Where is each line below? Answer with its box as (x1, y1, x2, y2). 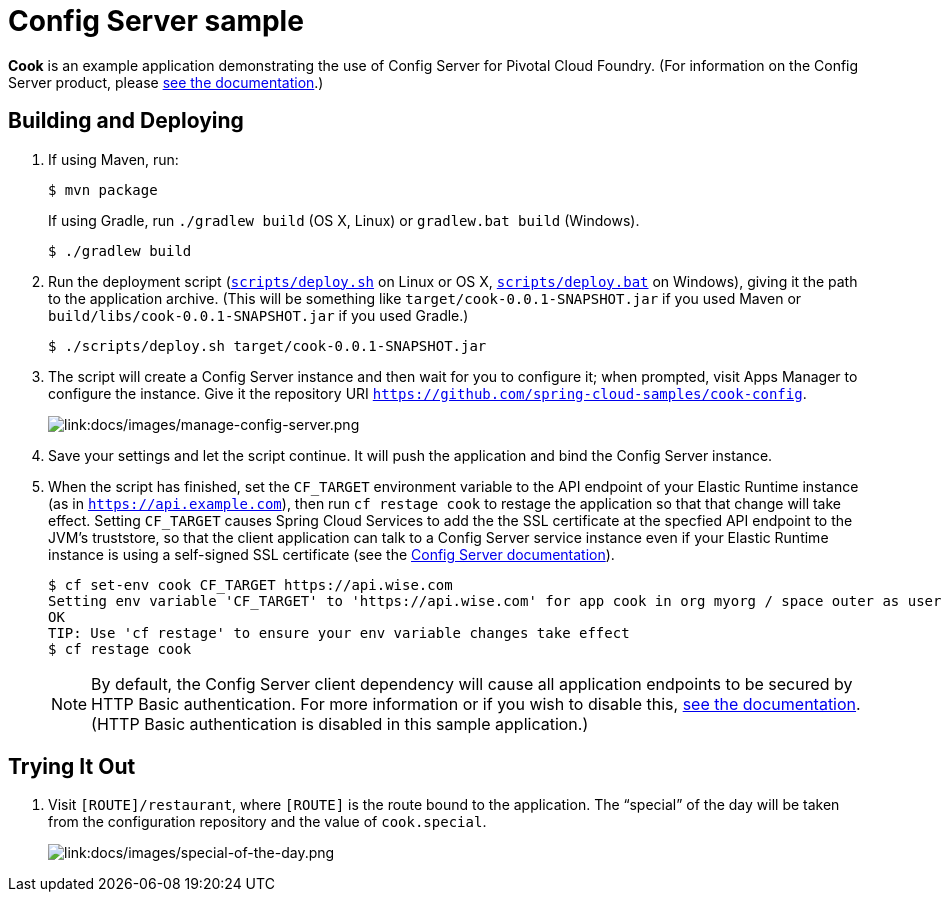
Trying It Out (8, 754, 136, 780)
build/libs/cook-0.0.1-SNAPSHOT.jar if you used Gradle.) (48, 306, 469, 324)
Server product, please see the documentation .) (8, 73, 324, 91)
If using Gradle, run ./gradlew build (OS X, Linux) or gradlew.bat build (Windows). (48, 211, 640, 229)
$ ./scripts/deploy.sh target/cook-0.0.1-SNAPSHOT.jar (48, 337, 487, 354)
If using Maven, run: (48, 150, 179, 168)
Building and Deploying (8, 108, 244, 134)
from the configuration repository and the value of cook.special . (48, 813, 487, 831)
